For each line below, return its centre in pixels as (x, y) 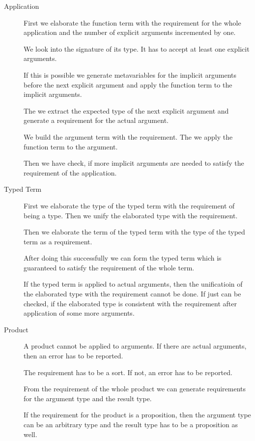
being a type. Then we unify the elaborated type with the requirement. (131, 215)
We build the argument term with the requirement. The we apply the (128, 136)
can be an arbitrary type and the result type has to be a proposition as (131, 424)
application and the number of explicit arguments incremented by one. (130, 32)
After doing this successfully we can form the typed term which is (123, 258)
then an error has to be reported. (73, 356)
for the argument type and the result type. (88, 398)
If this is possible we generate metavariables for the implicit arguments (130, 74)
